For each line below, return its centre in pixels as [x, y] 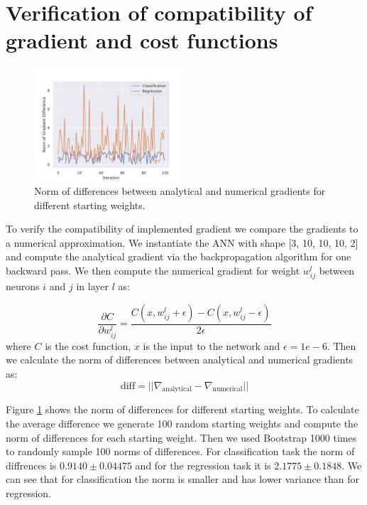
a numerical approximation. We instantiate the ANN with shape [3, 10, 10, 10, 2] [182, 242]
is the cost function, [88, 345]
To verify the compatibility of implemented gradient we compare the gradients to [182, 229]
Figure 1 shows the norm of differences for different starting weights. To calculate [182, 409]
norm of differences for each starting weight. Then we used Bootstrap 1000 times [181, 437]
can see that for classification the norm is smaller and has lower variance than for [183, 479]
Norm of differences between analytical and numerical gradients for [180, 190]
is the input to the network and [212, 345]
